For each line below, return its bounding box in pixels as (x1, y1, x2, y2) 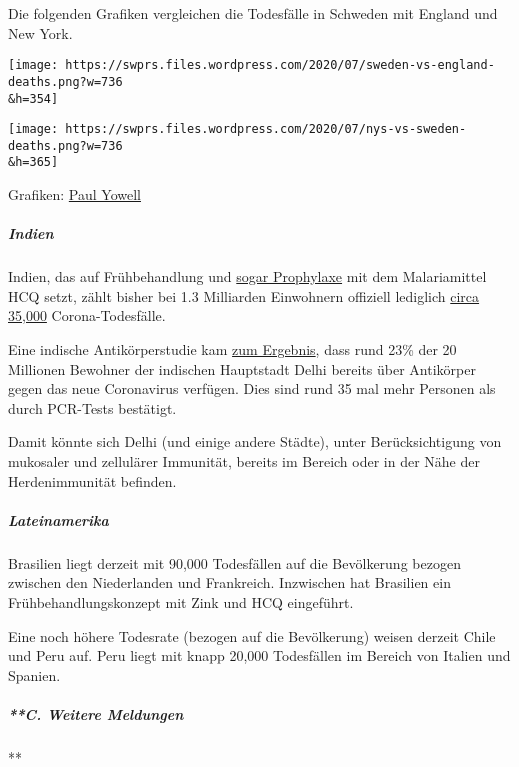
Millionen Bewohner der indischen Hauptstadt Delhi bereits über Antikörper (8, 358, 476, 379)
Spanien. (8, 664, 61, 685)
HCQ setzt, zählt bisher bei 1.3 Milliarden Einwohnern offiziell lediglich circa (8, 285, 480, 306)
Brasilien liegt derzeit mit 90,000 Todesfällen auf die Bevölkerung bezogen (8, 552, 461, 573)
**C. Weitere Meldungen (8, 703, 184, 724)
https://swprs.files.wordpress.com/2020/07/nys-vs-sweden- (65, 122, 467, 137)
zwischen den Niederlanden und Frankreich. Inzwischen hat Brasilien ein (8, 572, 451, 593)
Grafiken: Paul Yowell (8, 184, 141, 205)
